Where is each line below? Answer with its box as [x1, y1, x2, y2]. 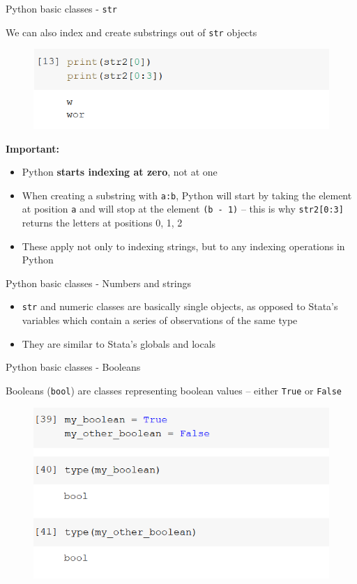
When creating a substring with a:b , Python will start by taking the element [22, 187, 352, 202]
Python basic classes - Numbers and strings [6, 275, 192, 290]
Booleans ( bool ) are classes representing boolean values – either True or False [6, 383, 342, 397]
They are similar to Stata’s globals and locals [22, 336, 216, 351]
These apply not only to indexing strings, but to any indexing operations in [22, 238, 345, 253]
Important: [6, 141, 59, 155]
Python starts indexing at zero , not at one [22, 164, 218, 179]
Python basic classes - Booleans [6, 360, 141, 374]
